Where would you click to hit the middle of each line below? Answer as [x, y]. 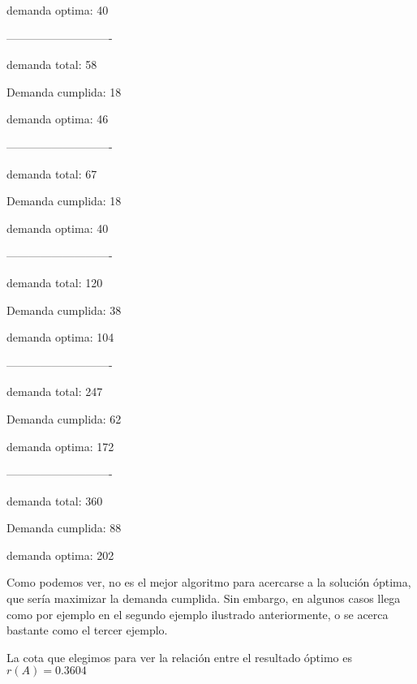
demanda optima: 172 [60, 446]
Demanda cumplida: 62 [64, 418]
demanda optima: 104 [60, 337]
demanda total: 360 [55, 500]
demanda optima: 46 [58, 119]
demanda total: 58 [52, 65]
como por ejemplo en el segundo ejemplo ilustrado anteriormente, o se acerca [198, 614]
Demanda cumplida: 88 [64, 528]
